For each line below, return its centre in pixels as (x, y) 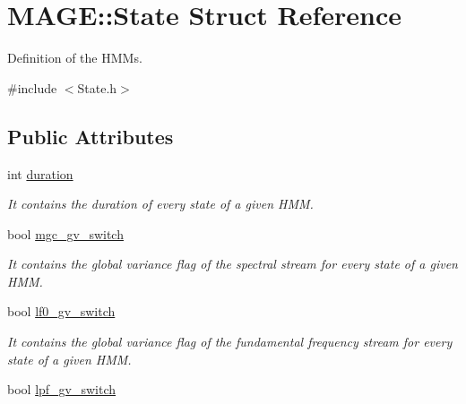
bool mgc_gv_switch (65, 233)
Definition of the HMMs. (75, 58)
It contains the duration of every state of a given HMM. (160, 204)
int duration (40, 173)
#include (32, 87)
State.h (97, 87)
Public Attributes (91, 136)
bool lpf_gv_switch (62, 389)
